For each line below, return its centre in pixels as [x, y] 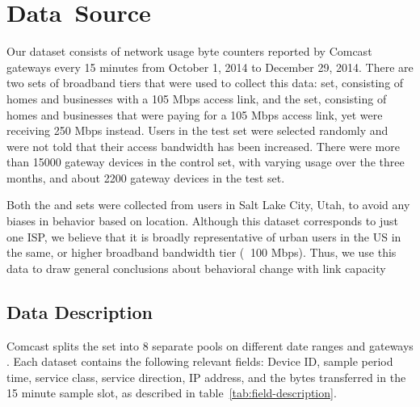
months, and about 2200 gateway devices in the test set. [146, 177]
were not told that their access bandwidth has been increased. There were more [203, 146]
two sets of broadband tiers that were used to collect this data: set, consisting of [205, 83]
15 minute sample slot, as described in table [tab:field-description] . [172, 393]
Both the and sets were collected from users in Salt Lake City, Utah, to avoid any [208, 205]
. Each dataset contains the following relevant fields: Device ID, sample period [200, 361]
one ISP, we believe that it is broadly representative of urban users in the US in [204, 236]
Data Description [80, 311]
